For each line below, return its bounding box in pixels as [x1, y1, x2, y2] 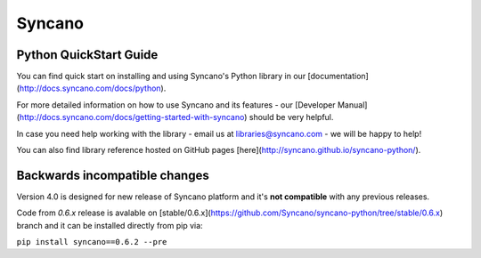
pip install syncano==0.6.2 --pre [16, 237, 167, 247]
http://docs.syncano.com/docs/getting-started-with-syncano [19, 112, 245, 123]
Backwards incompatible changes [16, 167, 209, 182]
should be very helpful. [249, 112, 334, 123]
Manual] [337, 99, 368, 110]
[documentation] [307, 71, 369, 82]
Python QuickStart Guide [16, 47, 159, 62]
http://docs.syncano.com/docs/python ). [19, 83, 167, 93]
